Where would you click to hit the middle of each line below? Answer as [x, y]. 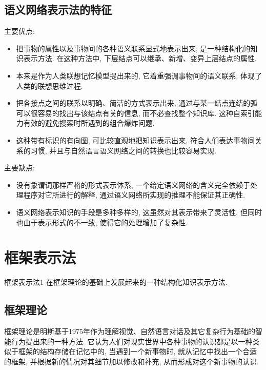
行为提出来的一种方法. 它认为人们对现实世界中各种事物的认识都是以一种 [132, 341]
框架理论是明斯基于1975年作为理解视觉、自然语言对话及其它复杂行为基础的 [130, 331]
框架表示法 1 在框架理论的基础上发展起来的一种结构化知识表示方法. [116, 282]
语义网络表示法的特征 [58, 9]
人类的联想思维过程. [49, 85]
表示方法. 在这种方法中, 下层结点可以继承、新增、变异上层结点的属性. [140, 58]
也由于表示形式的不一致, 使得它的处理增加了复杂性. [102, 222]
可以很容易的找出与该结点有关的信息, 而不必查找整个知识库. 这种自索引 [135, 113]
